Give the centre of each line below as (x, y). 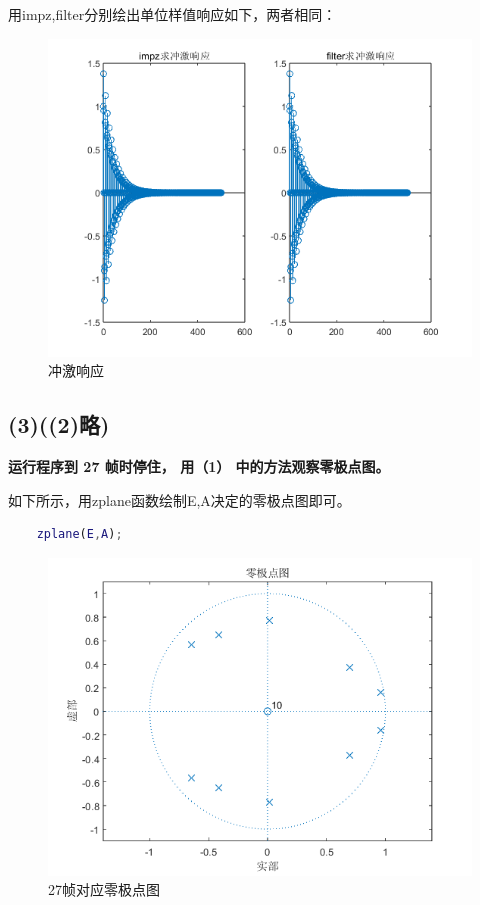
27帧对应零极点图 (104, 889)
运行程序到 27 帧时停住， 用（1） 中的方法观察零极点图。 (199, 465)
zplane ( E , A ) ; (79, 534)
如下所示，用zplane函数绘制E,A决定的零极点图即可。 (179, 499)
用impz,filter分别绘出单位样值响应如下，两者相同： (172, 14)
